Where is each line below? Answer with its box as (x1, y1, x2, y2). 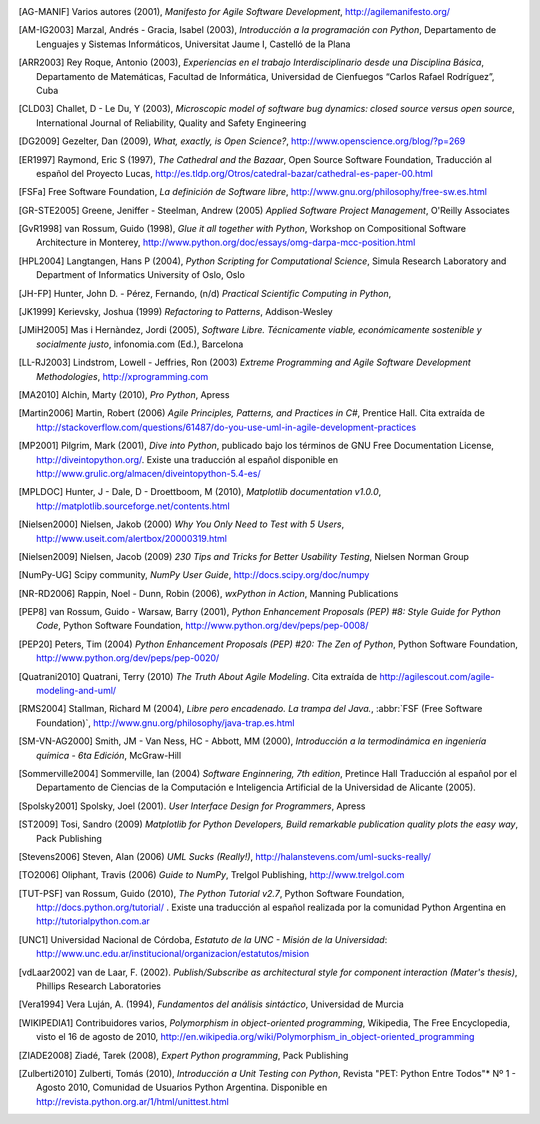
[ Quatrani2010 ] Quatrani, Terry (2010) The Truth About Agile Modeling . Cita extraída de (18, 670, 378, 682)
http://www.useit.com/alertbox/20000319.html (36, 532, 227, 544)
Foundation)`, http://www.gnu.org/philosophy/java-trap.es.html (36, 716, 295, 729)
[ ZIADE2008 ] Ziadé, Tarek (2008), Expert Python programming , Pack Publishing (18, 1049, 349, 1061)
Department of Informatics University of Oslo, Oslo (36, 269, 245, 281)
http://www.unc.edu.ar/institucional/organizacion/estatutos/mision (36, 948, 310, 960)
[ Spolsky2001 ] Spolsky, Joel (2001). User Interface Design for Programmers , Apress (18, 800, 366, 812)
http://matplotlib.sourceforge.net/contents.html (36, 500, 230, 512)
